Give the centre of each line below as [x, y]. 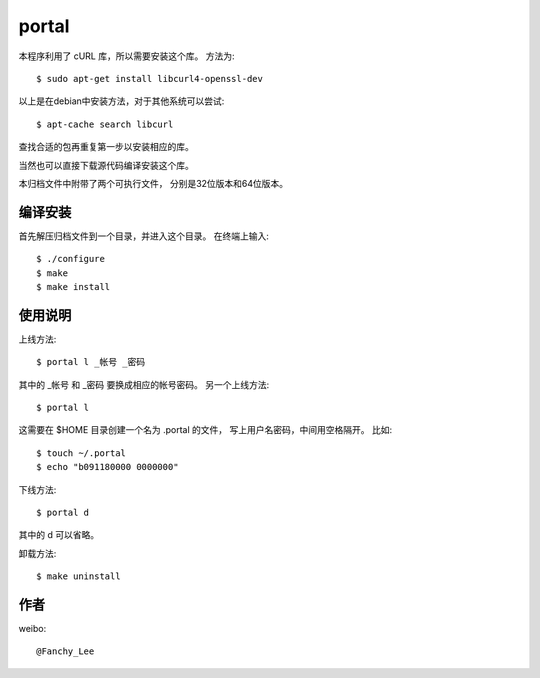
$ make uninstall [78, 576]
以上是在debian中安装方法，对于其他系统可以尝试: [121, 101]
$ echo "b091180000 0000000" [107, 467]
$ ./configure [70, 259]
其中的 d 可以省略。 [59, 535]
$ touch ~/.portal [81, 453]
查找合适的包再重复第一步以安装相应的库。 [106, 147]
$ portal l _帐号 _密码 [91, 362]
